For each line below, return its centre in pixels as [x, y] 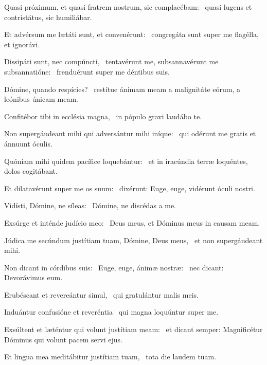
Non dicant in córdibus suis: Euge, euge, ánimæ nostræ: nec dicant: [114, 267]
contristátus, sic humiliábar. [48, 17]
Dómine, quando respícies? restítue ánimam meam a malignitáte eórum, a [122, 89]
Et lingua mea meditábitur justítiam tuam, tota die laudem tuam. [110, 357]
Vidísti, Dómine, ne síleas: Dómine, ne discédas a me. [90, 205]
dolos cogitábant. [31, 171]
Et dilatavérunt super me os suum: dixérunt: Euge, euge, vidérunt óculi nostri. [130, 188]
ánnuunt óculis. [28, 143]
